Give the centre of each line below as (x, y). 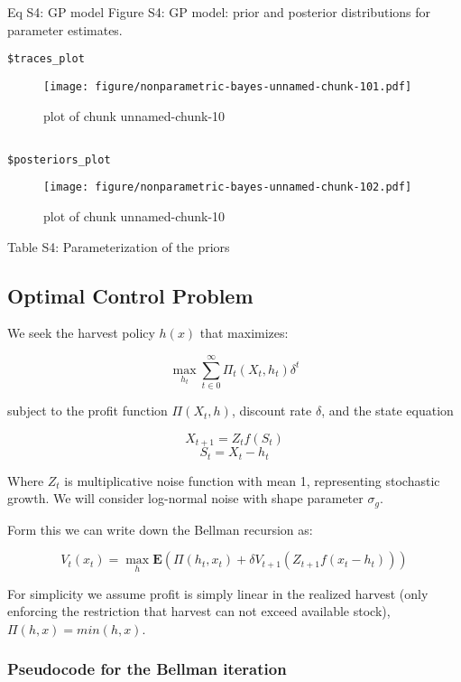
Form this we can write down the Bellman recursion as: (160, 529)
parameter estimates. (65, 29)
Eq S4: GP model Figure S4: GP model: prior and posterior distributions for (219, 12)
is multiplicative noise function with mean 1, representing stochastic (252, 480)
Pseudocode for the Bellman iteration (147, 669)
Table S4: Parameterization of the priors (119, 246)
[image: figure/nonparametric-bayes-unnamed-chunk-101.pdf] (228, 86)
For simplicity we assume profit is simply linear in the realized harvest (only (218, 593)
